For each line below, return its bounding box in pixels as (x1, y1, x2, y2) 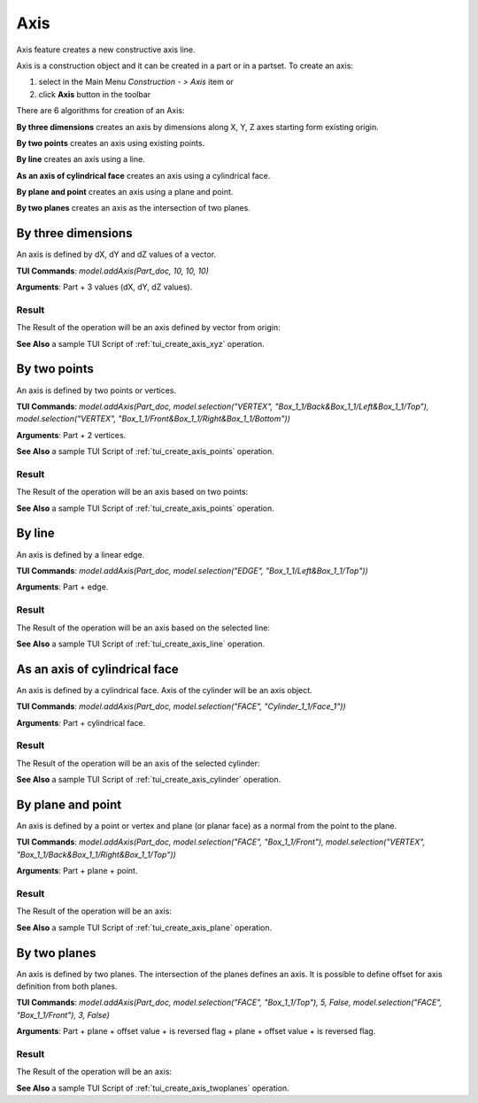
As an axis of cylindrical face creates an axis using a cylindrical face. (16, 170, 271, 181)
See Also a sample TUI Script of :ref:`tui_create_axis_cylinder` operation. (16, 775, 281, 785)
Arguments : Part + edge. (16, 582, 109, 592)
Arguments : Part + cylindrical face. (16, 717, 146, 728)
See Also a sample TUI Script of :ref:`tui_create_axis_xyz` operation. (16, 338, 265, 349)
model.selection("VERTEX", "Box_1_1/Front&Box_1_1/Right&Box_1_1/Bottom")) (16, 413, 291, 424)
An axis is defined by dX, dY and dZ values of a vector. (16, 249, 217, 260)
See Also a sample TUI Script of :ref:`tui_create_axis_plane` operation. (16, 922, 273, 933)
